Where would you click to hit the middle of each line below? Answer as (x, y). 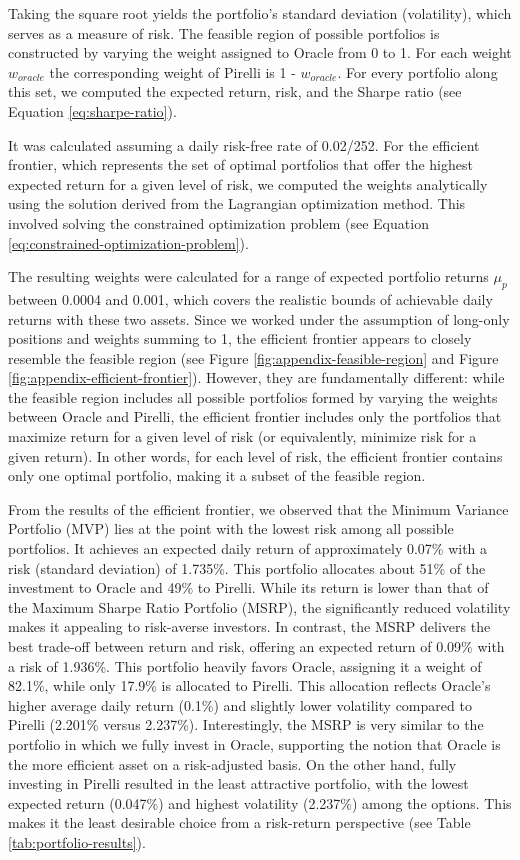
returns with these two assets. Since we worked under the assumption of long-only (259, 318)
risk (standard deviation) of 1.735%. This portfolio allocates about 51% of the (247, 567)
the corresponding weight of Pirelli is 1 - (172, 71)
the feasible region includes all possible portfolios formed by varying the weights (253, 396)
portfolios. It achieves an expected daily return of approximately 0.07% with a (248, 548)
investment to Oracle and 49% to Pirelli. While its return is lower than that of (248, 587)
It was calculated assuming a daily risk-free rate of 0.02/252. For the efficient (244, 144)
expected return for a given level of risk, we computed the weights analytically (248, 183)
